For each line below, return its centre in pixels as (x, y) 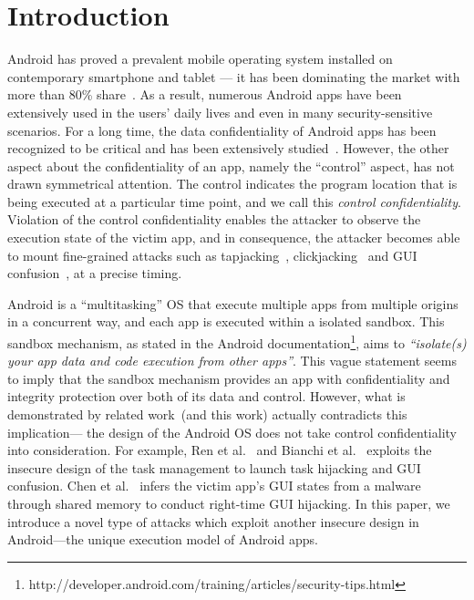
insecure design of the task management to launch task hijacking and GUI (214, 467)
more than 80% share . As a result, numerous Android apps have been (205, 94)
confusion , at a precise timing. (95, 273)
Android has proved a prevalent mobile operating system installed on (200, 59)
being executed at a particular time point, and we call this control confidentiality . (234, 201)
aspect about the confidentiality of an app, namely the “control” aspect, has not (231, 166)
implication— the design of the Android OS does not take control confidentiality (232, 432)
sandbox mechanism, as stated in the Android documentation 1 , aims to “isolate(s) (237, 341)
